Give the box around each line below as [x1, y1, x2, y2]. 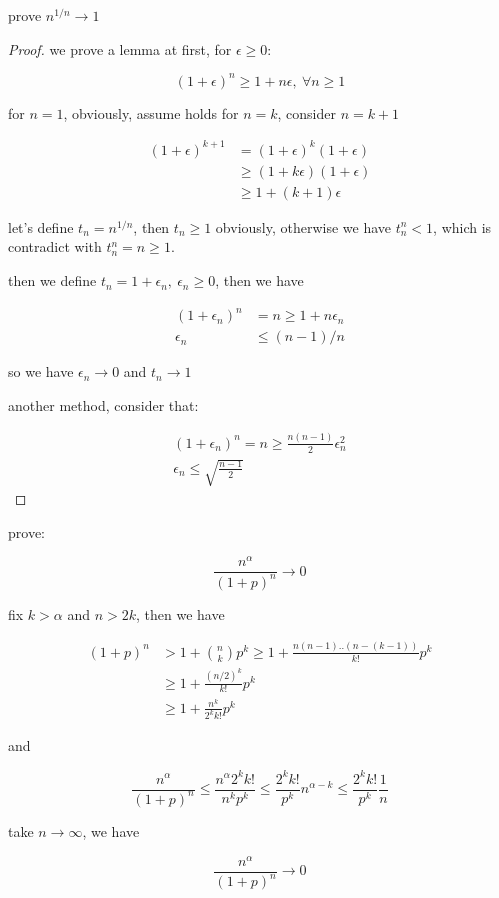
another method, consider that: [8, 394, 199, 415]
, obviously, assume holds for [63, 102, 239, 123]
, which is [433, 216, 492, 237]
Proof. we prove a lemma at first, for [8, 38, 232, 59]
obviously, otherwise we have [215, 216, 392, 237]
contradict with [8, 236, 102, 257]
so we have [8, 361, 74, 382]
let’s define [8, 216, 74, 237]
